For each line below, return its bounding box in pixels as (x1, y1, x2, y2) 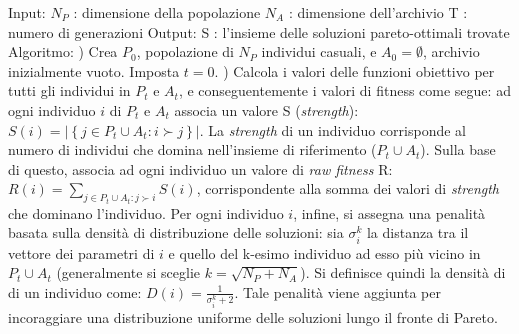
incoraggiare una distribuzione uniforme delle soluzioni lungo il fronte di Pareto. (8, 306, 498, 327)
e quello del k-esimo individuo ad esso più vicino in (168, 242, 481, 263)
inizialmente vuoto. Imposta (8, 60, 180, 81)
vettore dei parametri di (8, 242, 155, 263)
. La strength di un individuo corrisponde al (199, 119, 467, 140)
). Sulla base (420, 139, 496, 160)
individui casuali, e (261, 41, 377, 62)
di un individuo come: (8, 281, 142, 302)
